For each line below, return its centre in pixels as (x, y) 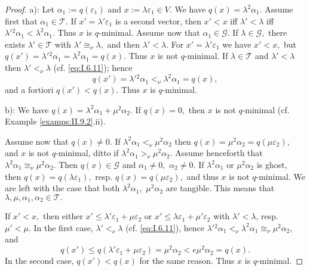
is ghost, (272, 165)
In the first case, (63, 227)
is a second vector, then (158, 21)
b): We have (27, 109)
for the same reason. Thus (187, 261)
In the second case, (39, 261)
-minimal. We (280, 176)
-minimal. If (206, 56)
